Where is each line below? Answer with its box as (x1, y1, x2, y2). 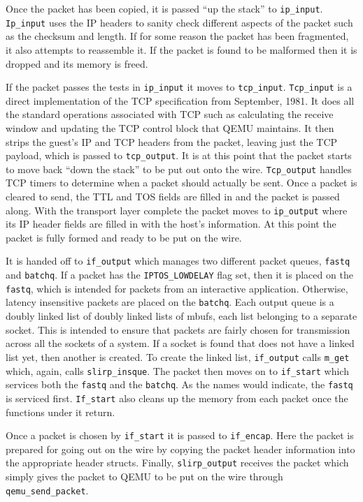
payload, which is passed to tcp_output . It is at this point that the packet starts (6, 148, 352, 163)
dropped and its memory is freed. (6, 56, 148, 71)
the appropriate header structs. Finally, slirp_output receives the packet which (6, 455, 349, 470)
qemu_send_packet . (6, 482, 89, 497)
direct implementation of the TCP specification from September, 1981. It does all (6, 93, 355, 108)
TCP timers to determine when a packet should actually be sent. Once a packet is (6, 175, 357, 190)
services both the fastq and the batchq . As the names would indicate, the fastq (6, 377, 353, 392)
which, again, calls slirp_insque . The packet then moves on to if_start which (6, 363, 349, 378)
